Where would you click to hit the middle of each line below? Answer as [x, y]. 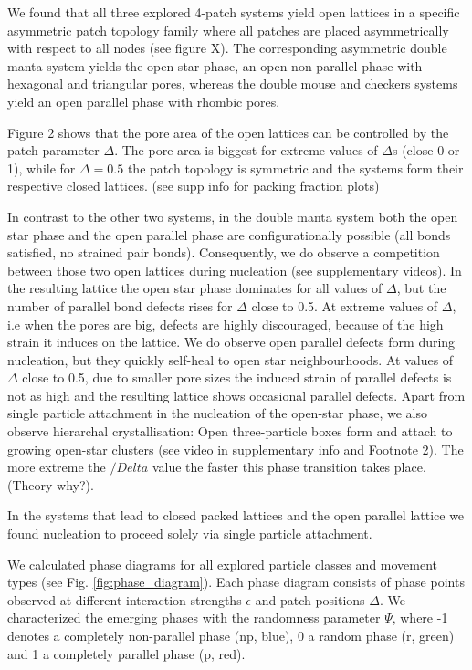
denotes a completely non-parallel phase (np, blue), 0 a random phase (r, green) [231, 635]
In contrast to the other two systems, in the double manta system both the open [233, 216]
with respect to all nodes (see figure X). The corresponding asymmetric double [227, 48]
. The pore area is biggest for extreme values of [246, 150]
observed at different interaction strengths [125, 599]
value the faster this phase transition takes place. [289, 467]
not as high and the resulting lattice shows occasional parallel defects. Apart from [236, 395]
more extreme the [57, 467]
